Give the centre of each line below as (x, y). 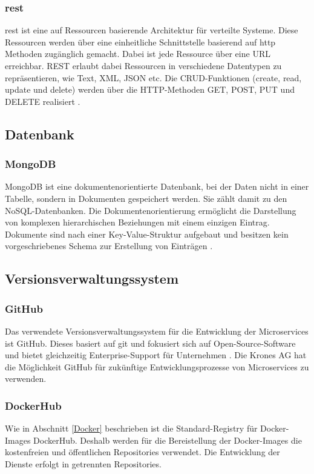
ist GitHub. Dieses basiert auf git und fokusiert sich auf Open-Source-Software (150, 343)
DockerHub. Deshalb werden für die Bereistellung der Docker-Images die (168, 440)
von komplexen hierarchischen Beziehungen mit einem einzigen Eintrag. (137, 222)
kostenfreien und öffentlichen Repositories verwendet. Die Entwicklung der (142, 452)
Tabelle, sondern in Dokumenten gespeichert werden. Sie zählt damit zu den (146, 198)
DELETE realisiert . (43, 101)
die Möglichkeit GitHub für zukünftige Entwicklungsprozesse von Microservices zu (157, 366)
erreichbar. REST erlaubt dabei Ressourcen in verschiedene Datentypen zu (143, 65)
